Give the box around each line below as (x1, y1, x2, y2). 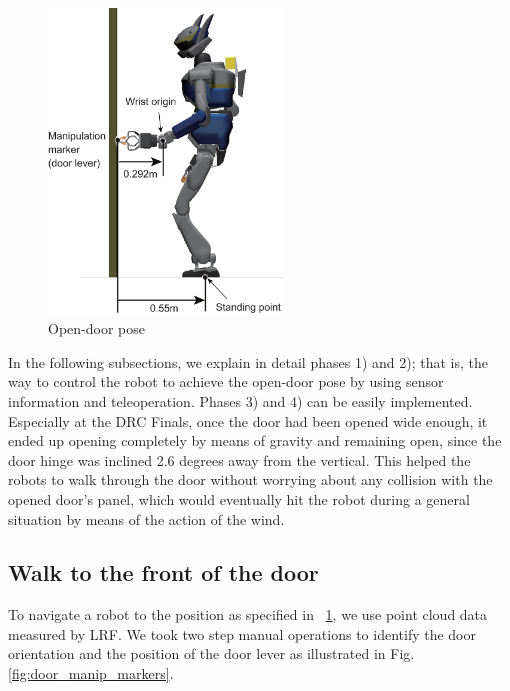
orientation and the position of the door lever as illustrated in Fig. (8, 643, 415, 664)
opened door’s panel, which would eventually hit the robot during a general (8, 488, 470, 509)
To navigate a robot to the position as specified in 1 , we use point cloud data (8, 604, 488, 625)
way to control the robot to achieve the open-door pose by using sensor (8, 371, 444, 392)
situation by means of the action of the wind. (8, 508, 285, 529)
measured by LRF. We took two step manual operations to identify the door (8, 623, 476, 644)
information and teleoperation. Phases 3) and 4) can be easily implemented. (8, 390, 473, 411)
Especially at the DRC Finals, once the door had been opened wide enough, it (8, 410, 488, 431)
